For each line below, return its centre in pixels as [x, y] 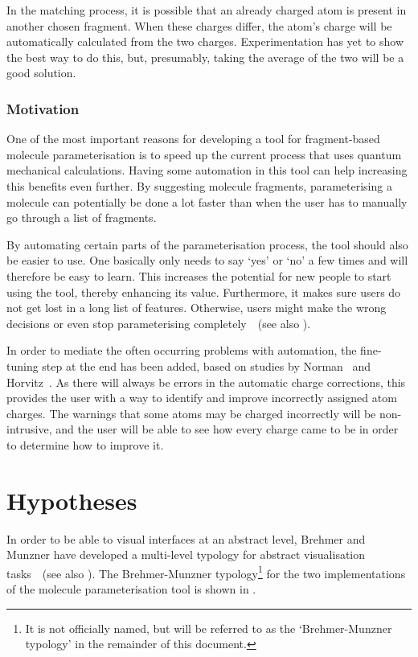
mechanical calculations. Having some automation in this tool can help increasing [207, 170]
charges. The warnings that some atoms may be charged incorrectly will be [191, 413]
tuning [23, 365]
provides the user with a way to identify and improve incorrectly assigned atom [202, 398]
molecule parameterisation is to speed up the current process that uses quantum [204, 154]
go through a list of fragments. [82, 218]
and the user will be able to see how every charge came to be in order [227, 429]
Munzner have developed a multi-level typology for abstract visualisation [186, 554]
